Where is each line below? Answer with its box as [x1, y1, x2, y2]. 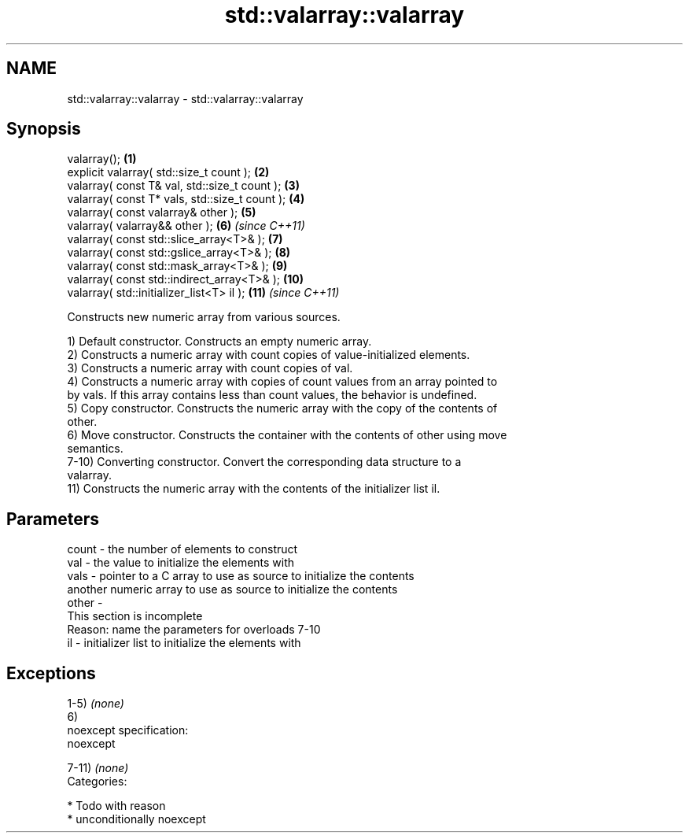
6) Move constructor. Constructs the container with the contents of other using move [67, 428, 507, 442]
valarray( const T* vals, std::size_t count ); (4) [67, 192, 305, 206]
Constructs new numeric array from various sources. [67, 310, 341, 324]
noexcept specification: [67, 723, 189, 737]
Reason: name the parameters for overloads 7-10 [67, 623, 321, 637]
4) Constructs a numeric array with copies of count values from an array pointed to [67, 375, 498, 389]
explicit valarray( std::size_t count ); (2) [67, 165, 270, 179]
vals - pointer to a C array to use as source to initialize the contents [67, 569, 415, 583]
